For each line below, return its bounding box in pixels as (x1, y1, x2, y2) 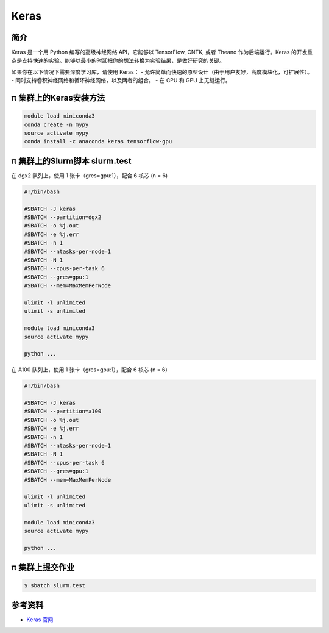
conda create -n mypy (24, 121, 89, 128)
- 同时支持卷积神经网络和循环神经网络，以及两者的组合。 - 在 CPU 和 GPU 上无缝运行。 (11, 77, 231, 84)
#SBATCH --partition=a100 (24, 408, 102, 415)
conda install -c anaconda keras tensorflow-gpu (24, 138, 172, 145)
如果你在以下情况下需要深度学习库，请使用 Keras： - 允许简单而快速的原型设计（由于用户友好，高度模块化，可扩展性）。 (11, 68, 313, 76)
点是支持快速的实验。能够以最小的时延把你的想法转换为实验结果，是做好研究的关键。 (11, 57, 225, 64)
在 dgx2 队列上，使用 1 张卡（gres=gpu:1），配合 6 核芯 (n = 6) (11, 171, 168, 179)
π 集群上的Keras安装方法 (11, 93, 105, 103)
